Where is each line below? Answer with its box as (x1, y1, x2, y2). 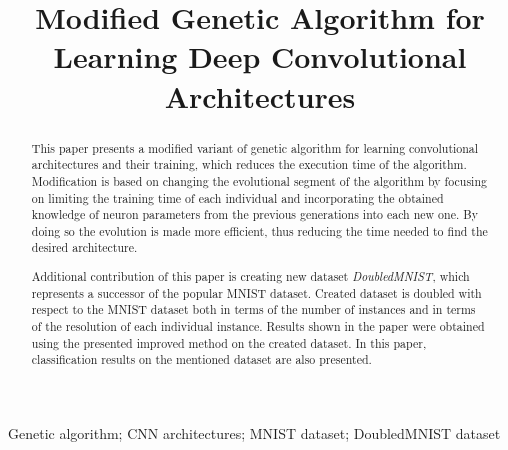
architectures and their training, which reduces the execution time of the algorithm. (31, 156, 467, 173)
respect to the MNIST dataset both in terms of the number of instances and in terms (31, 301, 476, 318)
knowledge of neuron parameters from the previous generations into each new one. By (31, 206, 478, 223)
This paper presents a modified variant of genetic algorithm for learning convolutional (31, 139, 479, 156)
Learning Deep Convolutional (53, 36, 467, 77)
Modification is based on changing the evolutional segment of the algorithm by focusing (31, 172, 487, 189)
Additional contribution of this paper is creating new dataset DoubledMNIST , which (31, 268, 470, 285)
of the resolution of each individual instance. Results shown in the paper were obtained (31, 318, 485, 334)
